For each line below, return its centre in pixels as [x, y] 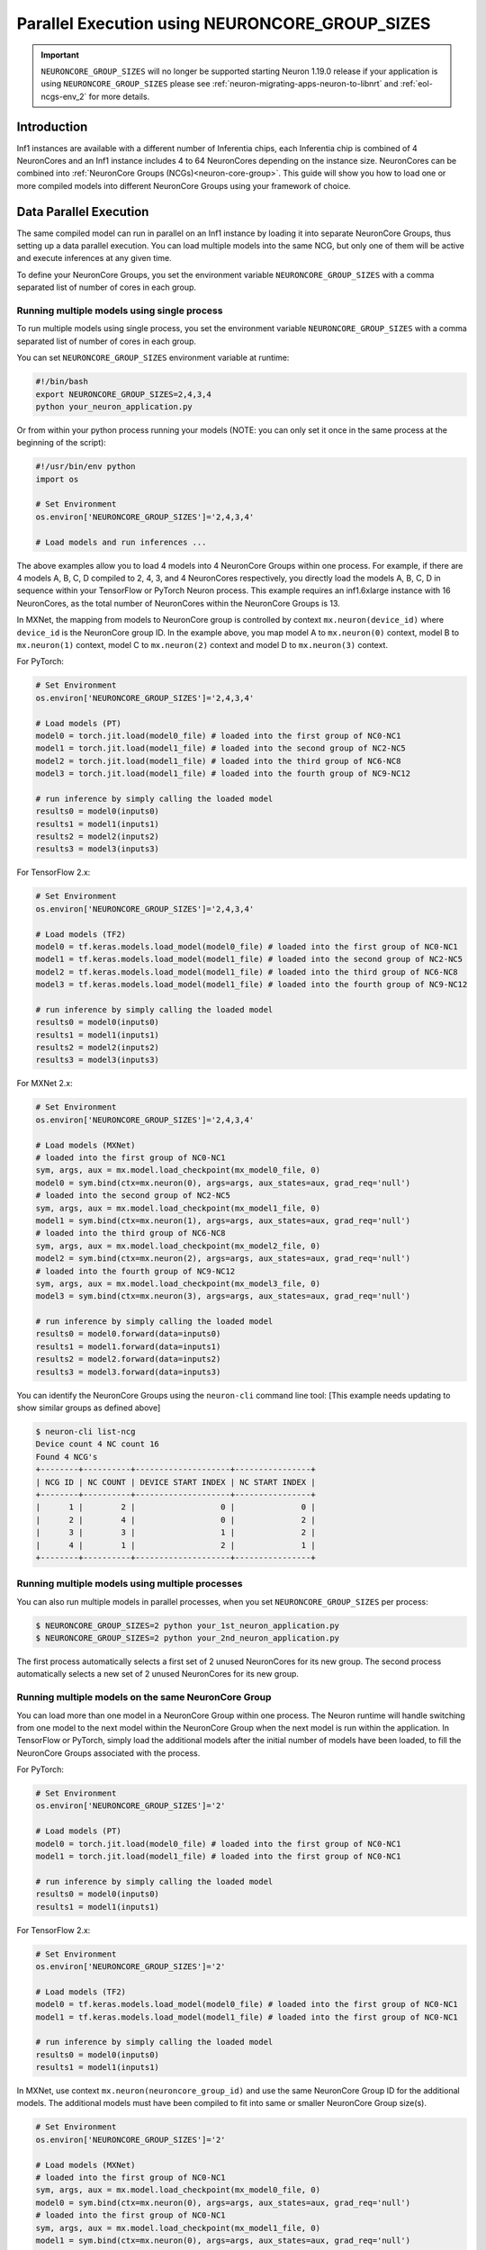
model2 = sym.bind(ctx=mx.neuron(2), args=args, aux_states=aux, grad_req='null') [223, 1259]
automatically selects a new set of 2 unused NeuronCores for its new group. [157, 1674]
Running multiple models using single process [120, 310]
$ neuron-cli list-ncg [85, 1432]
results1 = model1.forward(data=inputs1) [128, 1346]
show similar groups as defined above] [89, 1408]
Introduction [52, 126]
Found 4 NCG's [67, 1457]
